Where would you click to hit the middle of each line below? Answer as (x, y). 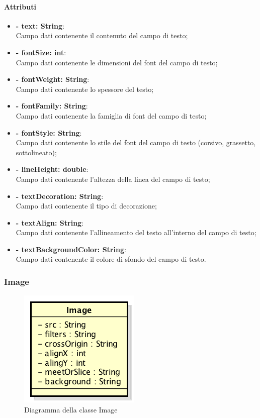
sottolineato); (36, 152)
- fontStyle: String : (49, 132)
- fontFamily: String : (52, 106)
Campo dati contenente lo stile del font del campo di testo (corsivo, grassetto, (136, 142)
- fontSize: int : (41, 52)
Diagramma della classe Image (71, 409)
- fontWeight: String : (53, 79)
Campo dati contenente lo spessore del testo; (85, 89)
